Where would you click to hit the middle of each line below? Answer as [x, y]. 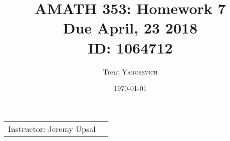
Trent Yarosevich [130, 71]
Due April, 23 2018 [130, 28]
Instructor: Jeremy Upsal [52, 128]
